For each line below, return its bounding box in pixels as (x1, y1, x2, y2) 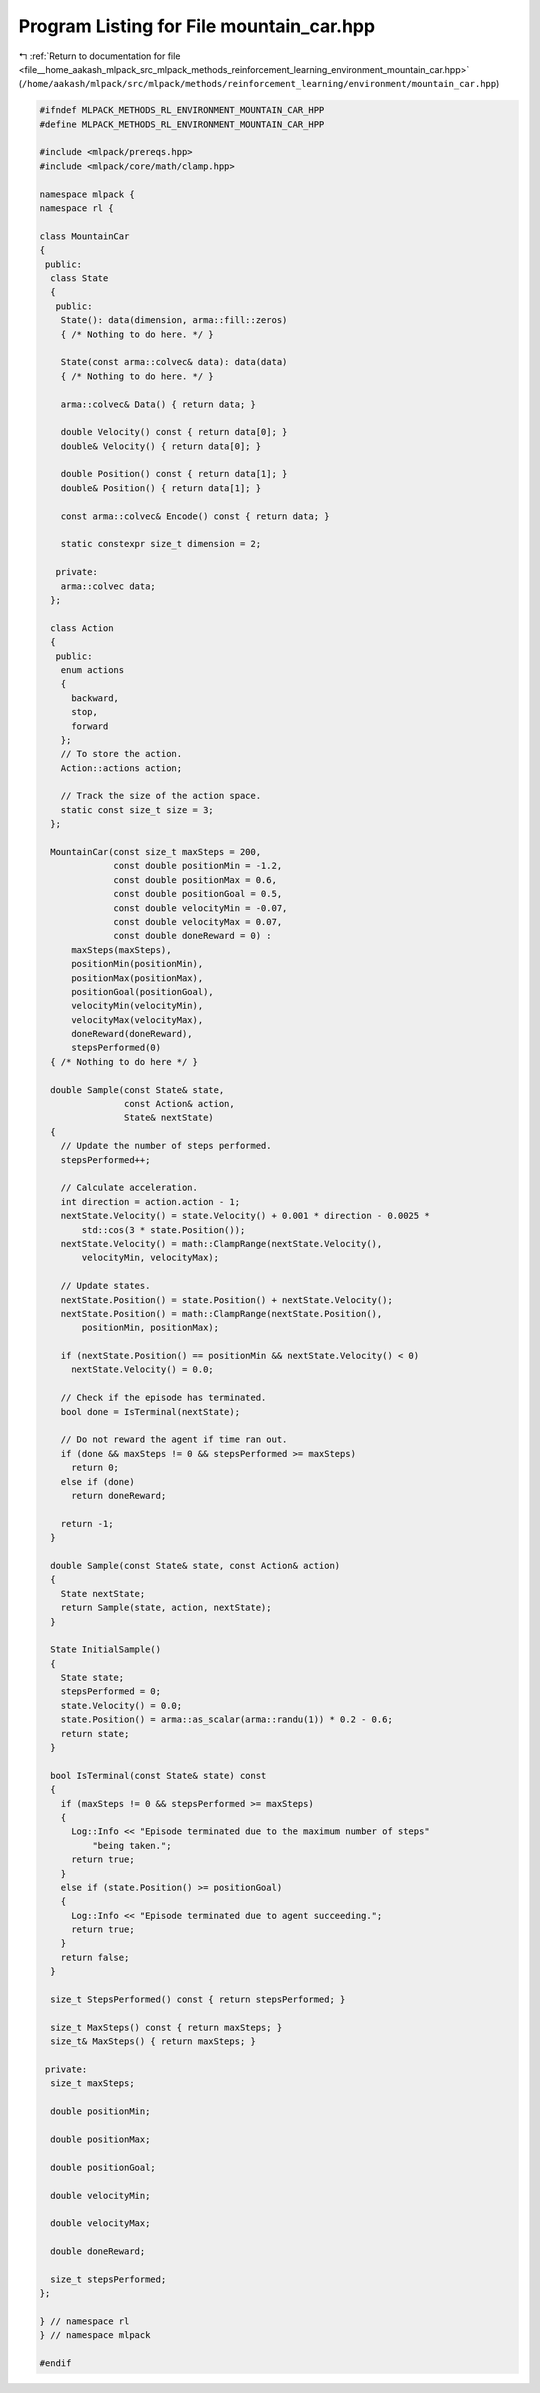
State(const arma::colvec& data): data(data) (60, 356, 288, 368)
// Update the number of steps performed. (60, 1140, 272, 1152)
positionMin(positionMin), (71, 958, 204, 970)
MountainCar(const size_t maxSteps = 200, (50, 846, 262, 858)
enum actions (60, 664, 125, 675)
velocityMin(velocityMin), (71, 1000, 204, 1012)
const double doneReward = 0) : (113, 930, 272, 942)
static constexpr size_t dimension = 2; (60, 538, 262, 550)
